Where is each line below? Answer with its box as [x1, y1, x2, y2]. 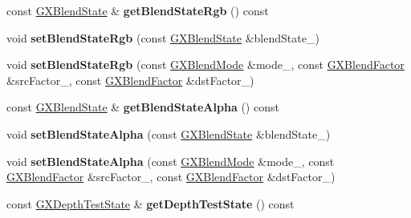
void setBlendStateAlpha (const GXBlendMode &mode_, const [6, 152, 335, 169]
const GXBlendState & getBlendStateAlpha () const [6, 99, 279, 115]
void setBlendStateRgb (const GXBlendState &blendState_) [6, 29, 319, 46]
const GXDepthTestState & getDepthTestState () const [6, 195, 295, 212]
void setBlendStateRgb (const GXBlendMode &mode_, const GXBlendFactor [6, 56, 405, 73]
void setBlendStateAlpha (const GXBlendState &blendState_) [6, 125, 331, 142]
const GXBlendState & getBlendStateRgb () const [6, 2, 269, 18]
